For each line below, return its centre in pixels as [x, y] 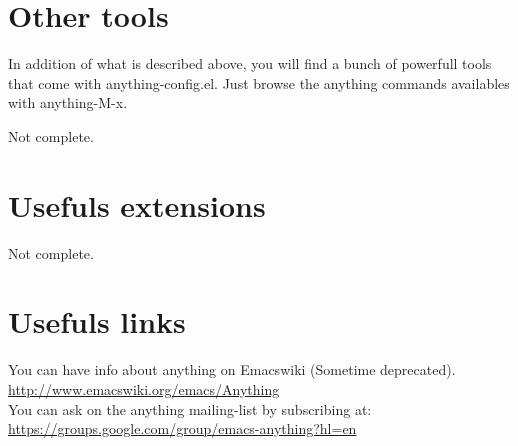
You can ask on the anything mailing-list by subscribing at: [190, 408]
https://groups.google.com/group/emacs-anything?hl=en [182, 428]
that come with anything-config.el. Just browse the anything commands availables [259, 82]
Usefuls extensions [137, 204]
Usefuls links [97, 321]
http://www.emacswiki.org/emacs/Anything [144, 388]
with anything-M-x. [68, 102]
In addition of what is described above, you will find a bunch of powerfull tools [250, 63]
